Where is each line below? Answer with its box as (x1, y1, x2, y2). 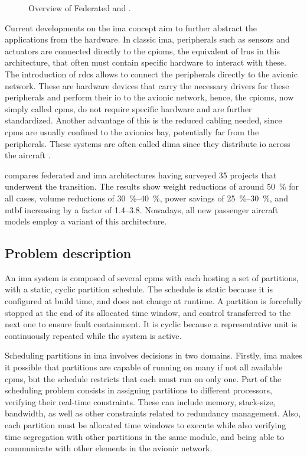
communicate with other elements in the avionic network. (5, 442, 213, 454)
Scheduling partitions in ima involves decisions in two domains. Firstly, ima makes (5, 349, 302, 361)
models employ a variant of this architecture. (5, 215, 167, 227)
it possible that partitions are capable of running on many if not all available (5, 361, 283, 373)
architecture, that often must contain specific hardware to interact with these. (5, 56, 286, 69)
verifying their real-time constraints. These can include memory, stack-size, (5, 395, 276, 408)
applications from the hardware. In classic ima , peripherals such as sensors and (5, 33, 290, 45)
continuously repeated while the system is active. (5, 329, 182, 341)
